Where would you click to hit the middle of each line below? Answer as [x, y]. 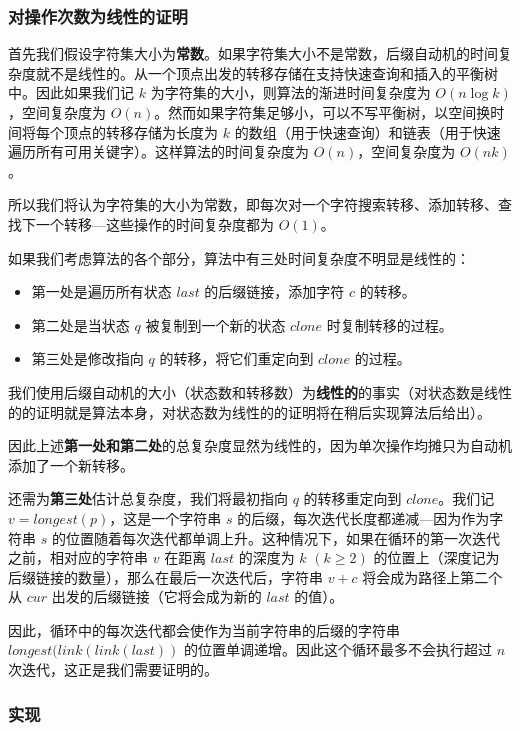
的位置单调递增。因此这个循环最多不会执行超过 [338, 649]
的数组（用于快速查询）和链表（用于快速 [367, 131]
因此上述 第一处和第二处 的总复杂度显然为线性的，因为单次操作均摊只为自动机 [260, 445]
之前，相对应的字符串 [78, 557]
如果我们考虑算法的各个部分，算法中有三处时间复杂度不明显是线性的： [239, 257]
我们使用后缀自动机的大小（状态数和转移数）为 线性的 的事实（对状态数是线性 [260, 391]
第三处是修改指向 [87, 358]
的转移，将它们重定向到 [236, 358]
